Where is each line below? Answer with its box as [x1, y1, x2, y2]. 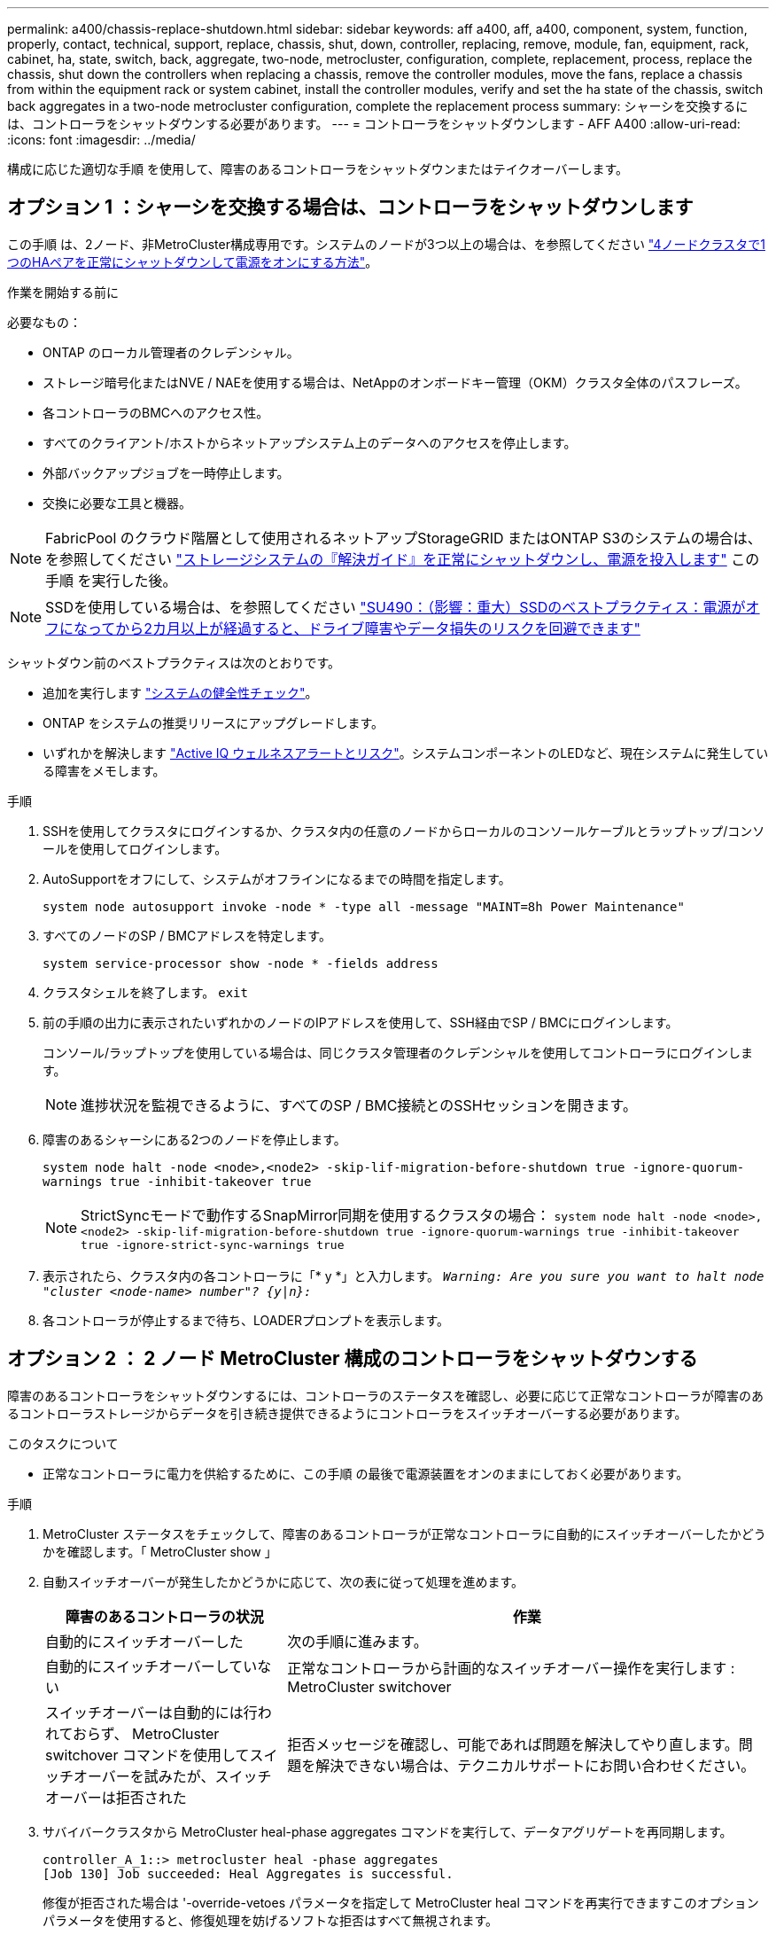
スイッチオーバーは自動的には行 [45, 1703, 258, 1721]
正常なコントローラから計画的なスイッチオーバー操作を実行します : [287, 1658, 735, 1677]
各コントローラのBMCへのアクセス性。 [43, 404, 269, 420]
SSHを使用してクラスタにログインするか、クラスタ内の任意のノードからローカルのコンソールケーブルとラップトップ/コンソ [43, 823, 765, 839]
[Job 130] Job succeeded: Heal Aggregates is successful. [43, 1866, 454, 1881]
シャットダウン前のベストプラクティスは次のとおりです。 [7, 654, 341, 670]
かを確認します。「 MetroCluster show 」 [43, 1543, 277, 1559]
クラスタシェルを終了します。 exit [43, 984, 248, 1000]
